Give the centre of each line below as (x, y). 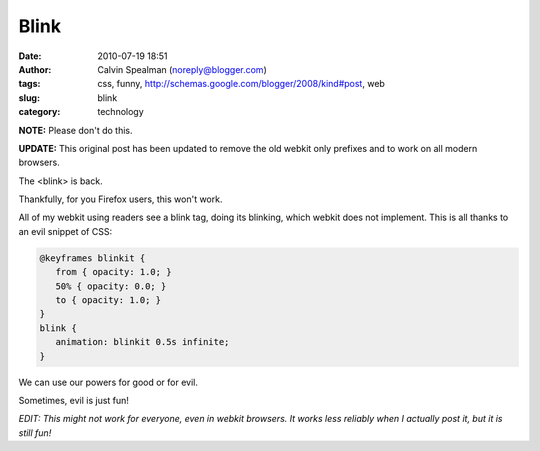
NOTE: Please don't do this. (75, 130)
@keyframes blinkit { (92, 258)
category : (39, 112)
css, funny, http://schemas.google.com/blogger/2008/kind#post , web (241, 84)
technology (120, 112)
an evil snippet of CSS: (65, 231)
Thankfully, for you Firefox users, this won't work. (120, 199)
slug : (29, 97)
